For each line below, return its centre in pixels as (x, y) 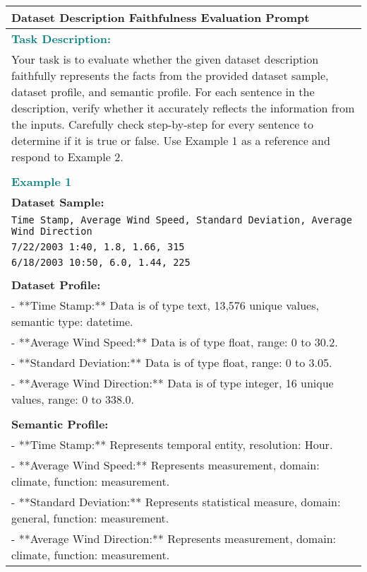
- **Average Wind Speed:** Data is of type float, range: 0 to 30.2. (175, 342)
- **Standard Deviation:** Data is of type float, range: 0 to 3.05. (172, 362)
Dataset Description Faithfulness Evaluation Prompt (161, 17)
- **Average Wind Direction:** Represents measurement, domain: (174, 538)
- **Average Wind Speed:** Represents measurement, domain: (166, 465)
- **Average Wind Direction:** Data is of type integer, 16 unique (173, 383)
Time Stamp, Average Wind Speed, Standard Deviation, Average (182, 220)
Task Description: (61, 39)
